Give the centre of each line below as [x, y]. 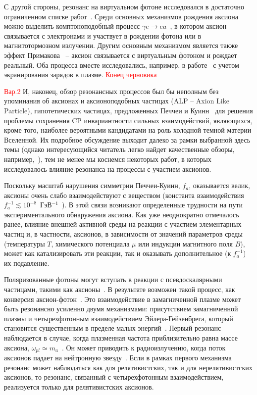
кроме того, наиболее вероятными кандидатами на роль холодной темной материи [128, 130]
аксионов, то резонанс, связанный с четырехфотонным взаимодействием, [114, 377]
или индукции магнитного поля [185, 243]
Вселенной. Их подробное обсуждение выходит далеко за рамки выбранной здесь [127, 139]
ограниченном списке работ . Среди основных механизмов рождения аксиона [121, 16]
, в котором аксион [198, 26]
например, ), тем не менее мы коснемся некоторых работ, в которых [108, 159]
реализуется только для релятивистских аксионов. [79, 386]
